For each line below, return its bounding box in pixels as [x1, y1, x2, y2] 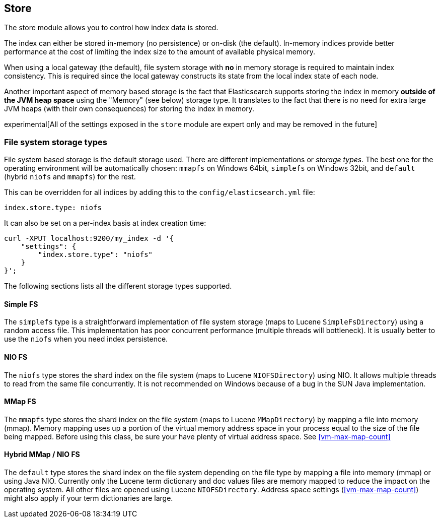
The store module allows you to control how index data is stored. [4, 23, 218, 32]
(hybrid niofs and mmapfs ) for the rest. [4, 172, 136, 181]
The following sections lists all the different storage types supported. [4, 282, 232, 291]
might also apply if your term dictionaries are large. [4, 494, 173, 503]
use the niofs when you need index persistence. [4, 335, 168, 344]
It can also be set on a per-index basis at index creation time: [4, 219, 206, 228]
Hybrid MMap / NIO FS [4, 450, 80, 459]
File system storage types [4, 137, 107, 147]
